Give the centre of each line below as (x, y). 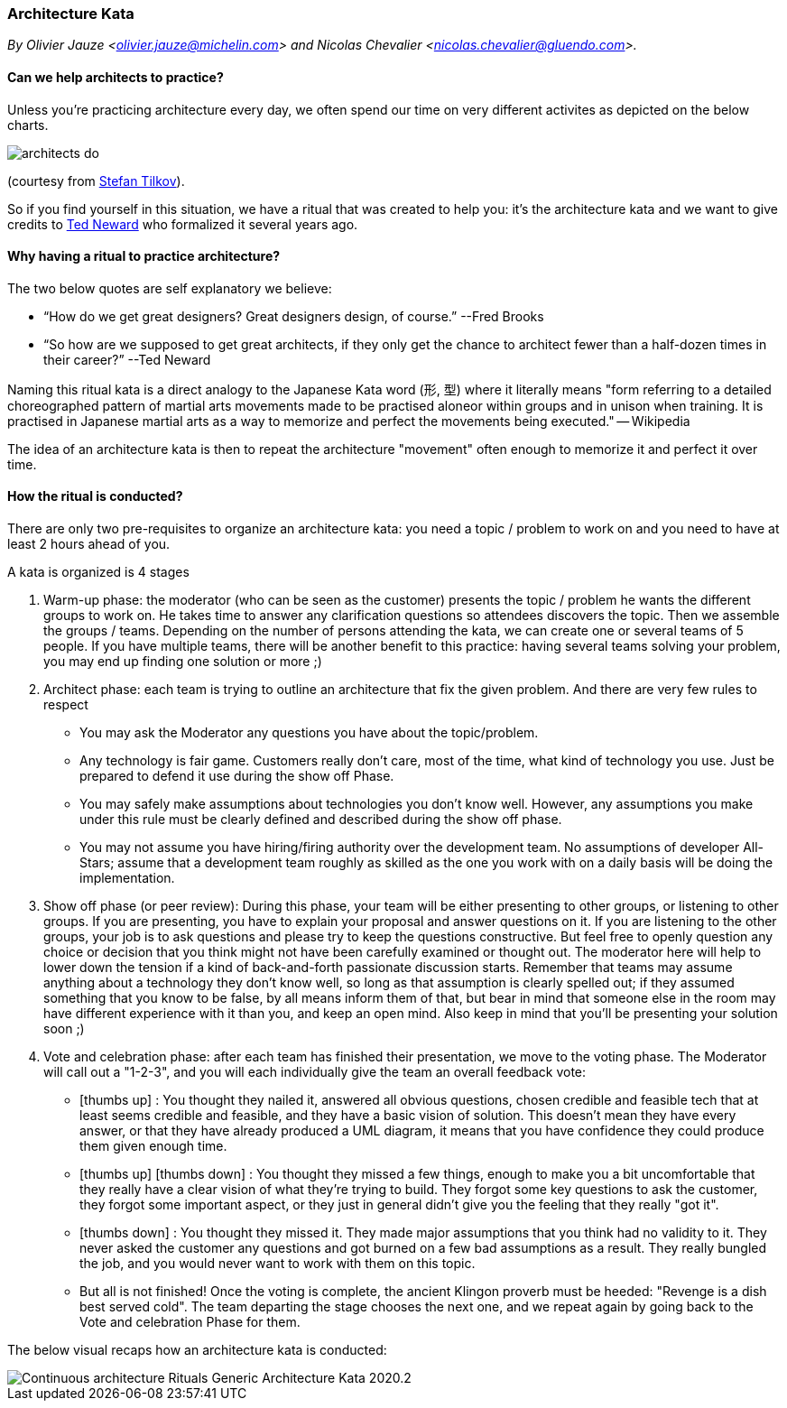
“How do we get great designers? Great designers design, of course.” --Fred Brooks (294, 316)
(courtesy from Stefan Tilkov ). (96, 181)
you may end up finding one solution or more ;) (183, 662)
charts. (28, 125)
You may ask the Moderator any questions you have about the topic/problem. (309, 733)
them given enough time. (153, 1146)
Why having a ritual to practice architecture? (144, 256)
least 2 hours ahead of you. (89, 544)
